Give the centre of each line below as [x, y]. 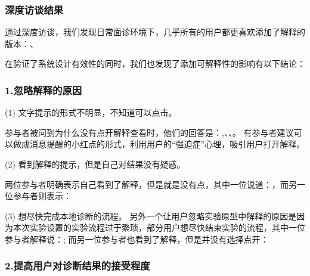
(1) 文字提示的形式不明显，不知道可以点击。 [91, 112]
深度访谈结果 [34, 9]
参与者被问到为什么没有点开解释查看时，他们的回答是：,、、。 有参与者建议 [149, 132]
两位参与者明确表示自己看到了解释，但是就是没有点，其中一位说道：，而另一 [155, 184]
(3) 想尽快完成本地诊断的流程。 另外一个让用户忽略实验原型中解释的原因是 [151, 215]
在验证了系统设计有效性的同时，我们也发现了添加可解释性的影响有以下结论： [155, 63]
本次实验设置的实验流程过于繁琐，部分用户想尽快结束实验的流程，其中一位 [159, 227]
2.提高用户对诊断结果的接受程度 [77, 266]
